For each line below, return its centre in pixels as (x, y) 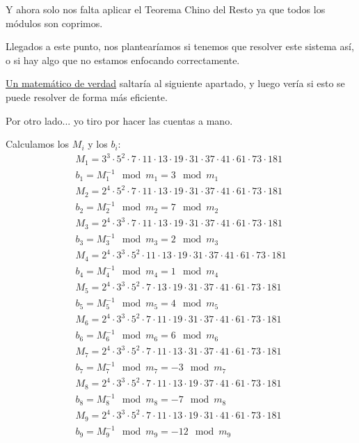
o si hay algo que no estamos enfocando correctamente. (123, 60)
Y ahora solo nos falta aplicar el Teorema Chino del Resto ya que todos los (166, 9)
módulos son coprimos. (54, 23)
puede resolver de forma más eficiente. (87, 96)
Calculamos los (38, 144)
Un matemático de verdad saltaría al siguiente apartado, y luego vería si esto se (175, 83)
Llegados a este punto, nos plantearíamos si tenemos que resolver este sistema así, (180, 46)
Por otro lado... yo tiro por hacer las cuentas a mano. (119, 120)
